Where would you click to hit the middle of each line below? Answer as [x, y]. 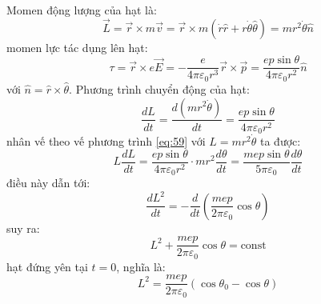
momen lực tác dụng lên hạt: [77, 47]
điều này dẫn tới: [48, 183]
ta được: [281, 141]
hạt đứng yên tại [47, 266]
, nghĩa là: [141, 266]
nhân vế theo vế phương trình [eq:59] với [106, 141]
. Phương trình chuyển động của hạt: [159, 88]
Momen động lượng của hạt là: [82, 10]
